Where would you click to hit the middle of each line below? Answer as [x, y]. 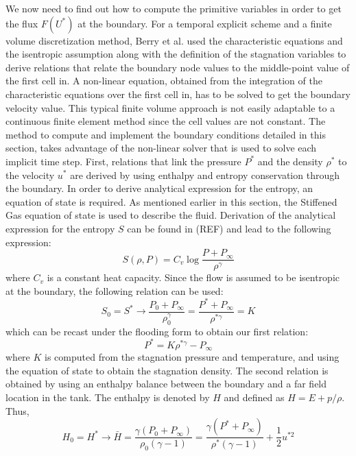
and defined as [254, 397]
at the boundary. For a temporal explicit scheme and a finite [205, 23]
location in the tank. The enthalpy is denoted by [108, 397]
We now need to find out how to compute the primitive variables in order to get [174, 8]
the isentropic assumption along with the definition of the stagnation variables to [176, 54]
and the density [290, 161]
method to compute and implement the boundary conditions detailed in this [166, 134]
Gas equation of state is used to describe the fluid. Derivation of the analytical [171, 215]
